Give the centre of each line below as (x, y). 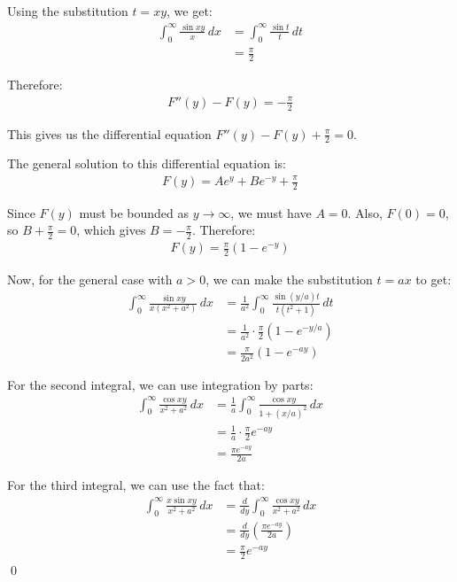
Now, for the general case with (90, 279)
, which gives (111, 230)
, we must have (271, 212)
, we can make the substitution (289, 279)
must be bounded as (134, 212)
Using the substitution (68, 11)
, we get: (190, 11)
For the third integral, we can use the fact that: (136, 484)
